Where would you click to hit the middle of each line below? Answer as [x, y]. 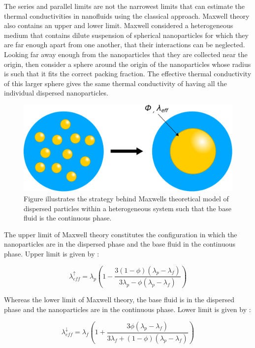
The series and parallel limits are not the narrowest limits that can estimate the [125, 6]
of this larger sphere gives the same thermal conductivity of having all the [115, 83]
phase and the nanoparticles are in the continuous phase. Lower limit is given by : [127, 309]
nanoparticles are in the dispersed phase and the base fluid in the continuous [120, 244]
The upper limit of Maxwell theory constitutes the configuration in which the [121, 234]
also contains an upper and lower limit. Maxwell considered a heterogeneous [119, 25]
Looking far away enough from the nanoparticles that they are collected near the [126, 54]
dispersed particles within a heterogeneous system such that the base [127, 208]
